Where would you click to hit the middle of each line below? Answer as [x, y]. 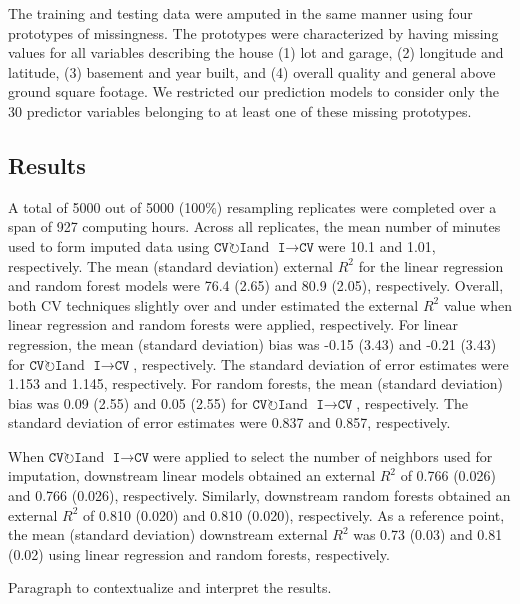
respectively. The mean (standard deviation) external [171, 265]
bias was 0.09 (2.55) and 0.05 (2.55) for [128, 402]
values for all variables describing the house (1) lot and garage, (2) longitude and [256, 52]
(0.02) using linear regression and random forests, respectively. [199, 553]
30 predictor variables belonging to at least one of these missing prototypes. [240, 110]
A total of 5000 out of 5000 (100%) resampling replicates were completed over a [252, 206]
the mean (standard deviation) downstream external [168, 534]
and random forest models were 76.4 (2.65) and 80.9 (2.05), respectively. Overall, [256, 285]
